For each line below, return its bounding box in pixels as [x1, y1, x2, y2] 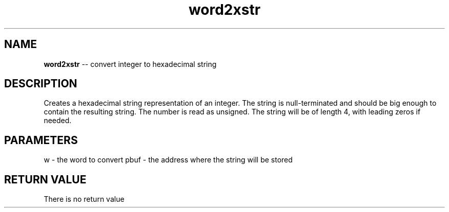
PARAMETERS [4, 133, 78, 147]
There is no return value [44, 195, 125, 204]
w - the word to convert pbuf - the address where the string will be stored [44, 155, 293, 164]
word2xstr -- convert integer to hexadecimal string [44, 59, 217, 68]
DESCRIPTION [4, 77, 77, 90]
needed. [44, 116, 72, 125]
